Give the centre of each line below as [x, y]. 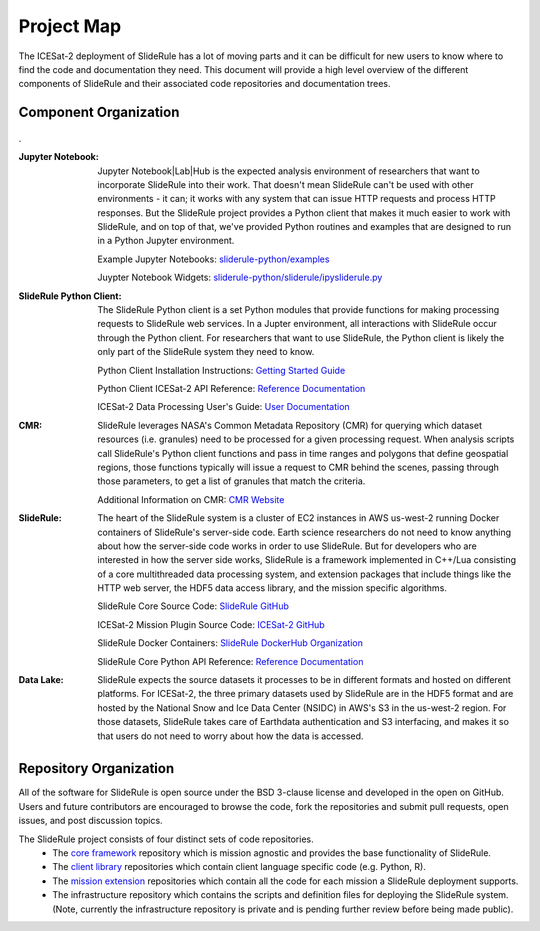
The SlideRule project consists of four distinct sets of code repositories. [166, 839]
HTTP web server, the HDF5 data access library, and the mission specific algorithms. [272, 588]
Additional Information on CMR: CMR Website [191, 499]
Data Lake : [41, 680]
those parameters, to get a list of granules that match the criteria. [231, 481]
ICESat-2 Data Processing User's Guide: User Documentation [223, 407]
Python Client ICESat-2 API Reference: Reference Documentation [231, 388]
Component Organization [99, 112]
